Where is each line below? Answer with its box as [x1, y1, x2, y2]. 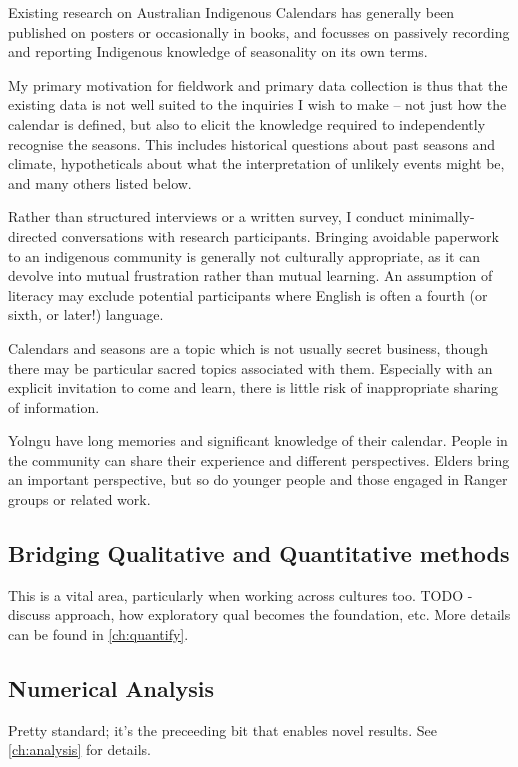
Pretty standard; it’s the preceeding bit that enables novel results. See [8, 719, 437, 740]
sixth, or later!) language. [8, 304, 164, 325]
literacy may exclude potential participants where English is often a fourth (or [8, 284, 488, 305]
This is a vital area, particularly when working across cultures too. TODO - [8, 584, 473, 605]
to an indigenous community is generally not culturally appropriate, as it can [8, 245, 481, 266]
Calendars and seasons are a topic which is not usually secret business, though [8, 337, 488, 358]
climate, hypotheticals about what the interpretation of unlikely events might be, [8, 153, 505, 174]
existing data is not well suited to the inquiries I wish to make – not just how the [8, 94, 507, 115]
